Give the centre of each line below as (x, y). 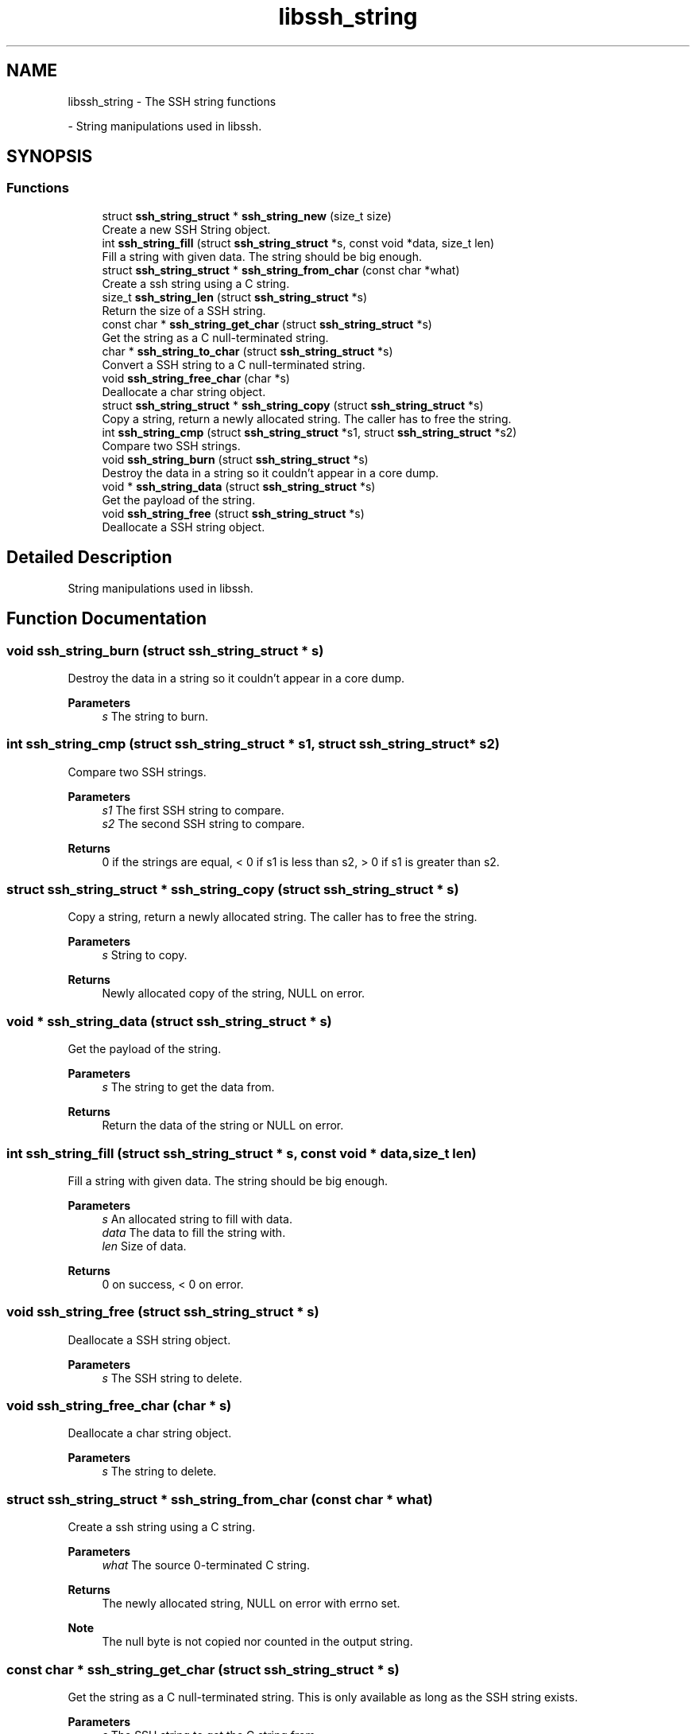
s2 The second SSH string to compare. (203, 823)
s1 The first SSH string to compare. (193, 810)
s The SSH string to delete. (172, 1378)
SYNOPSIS (50, 157)
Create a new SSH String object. (186, 229)
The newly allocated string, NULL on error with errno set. (251, 1604)
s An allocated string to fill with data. (197, 1219)
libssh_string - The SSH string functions (172, 101)
